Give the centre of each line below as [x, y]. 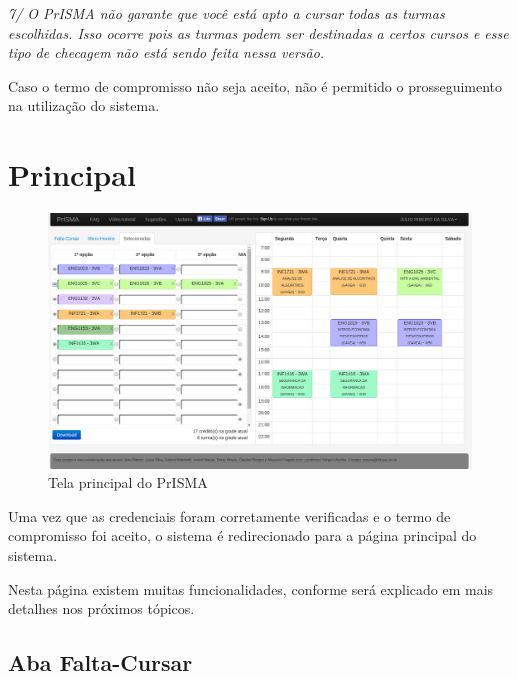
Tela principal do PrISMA [128, 482]
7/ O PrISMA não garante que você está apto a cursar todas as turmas [226, 13]
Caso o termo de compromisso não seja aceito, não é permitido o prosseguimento [255, 85]
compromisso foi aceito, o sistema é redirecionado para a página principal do [242, 535]
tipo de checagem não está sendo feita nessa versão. [166, 52]
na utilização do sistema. [84, 105]
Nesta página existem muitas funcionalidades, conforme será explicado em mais [251, 588]
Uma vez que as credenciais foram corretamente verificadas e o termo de [229, 515]
